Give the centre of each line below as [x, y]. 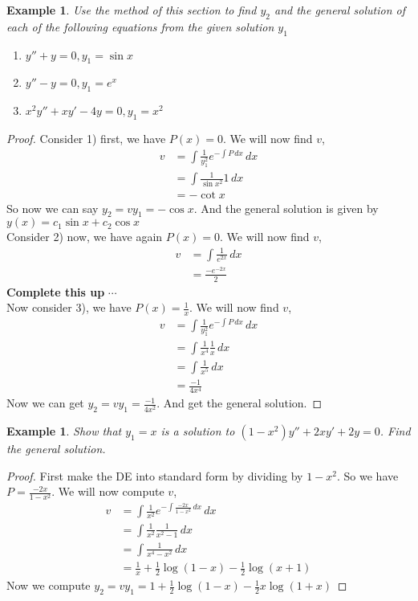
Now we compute [49, 585]
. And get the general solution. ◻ [239, 403]
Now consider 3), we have [69, 307]
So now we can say [53, 208]
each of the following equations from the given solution [140, 26]
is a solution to [198, 431]
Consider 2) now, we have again [85, 237]
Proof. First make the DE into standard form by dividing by [155, 475]
